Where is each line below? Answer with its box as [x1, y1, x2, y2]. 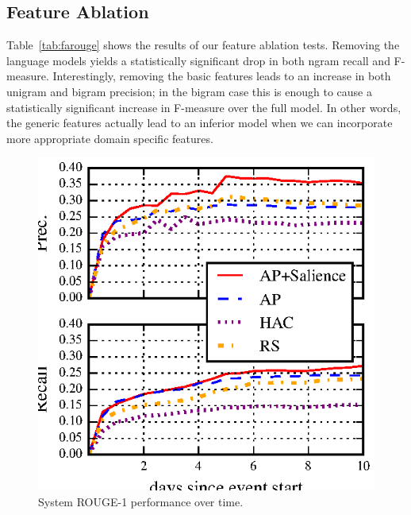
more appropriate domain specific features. [6, 130, 213, 146]
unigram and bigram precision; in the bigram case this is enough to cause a [6, 83, 372, 99]
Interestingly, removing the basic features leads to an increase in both [52, 68, 391, 84]
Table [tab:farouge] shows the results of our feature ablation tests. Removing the [6, 37, 400, 53]
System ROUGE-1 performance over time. [38, 493, 244, 509]
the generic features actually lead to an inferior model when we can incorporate [6, 114, 393, 131]
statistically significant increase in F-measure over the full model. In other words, [6, 99, 401, 115]
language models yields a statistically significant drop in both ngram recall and [6, 52, 390, 68]
